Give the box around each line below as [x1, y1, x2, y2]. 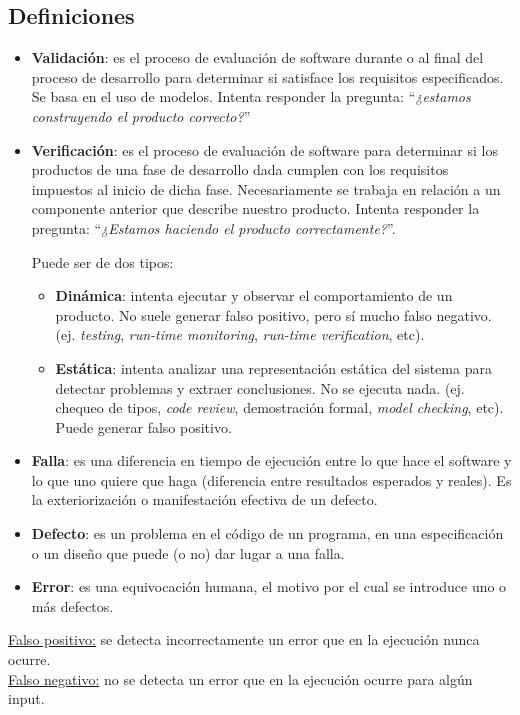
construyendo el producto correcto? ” [31, 105, 251, 126]
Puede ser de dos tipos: [31, 251, 174, 272]
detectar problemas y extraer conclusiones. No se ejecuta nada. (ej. [55, 377, 465, 398]
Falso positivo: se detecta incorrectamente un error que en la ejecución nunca [8, 629, 480, 650]
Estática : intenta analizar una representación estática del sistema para [55, 357, 492, 378]
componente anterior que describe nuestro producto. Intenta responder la [31, 198, 480, 219]
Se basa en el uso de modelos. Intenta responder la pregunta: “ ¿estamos [31, 86, 471, 107]
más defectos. [31, 595, 114, 616]
